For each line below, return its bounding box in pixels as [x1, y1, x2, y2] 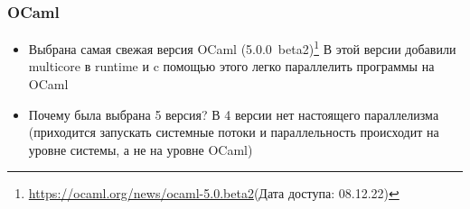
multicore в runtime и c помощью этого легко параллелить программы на [28, 57, 435, 76]
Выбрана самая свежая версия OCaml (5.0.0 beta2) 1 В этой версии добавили [28, 37, 456, 58]
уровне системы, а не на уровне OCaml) [28, 140, 253, 159]
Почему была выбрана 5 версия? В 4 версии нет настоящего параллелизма [28, 104, 439, 123]
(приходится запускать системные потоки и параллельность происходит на [28, 123, 439, 141]
